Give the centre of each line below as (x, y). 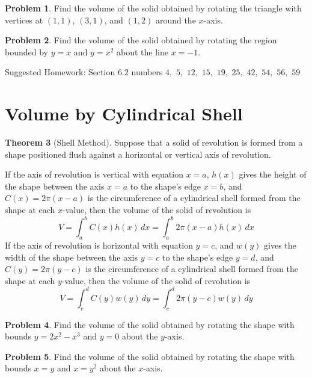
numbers (147, 72)
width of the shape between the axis (72, 257)
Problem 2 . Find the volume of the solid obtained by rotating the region (141, 40)
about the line (142, 51)
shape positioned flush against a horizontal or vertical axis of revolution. (138, 154)
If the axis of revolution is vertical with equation (94, 174)
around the (176, 20)
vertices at (24, 20)
